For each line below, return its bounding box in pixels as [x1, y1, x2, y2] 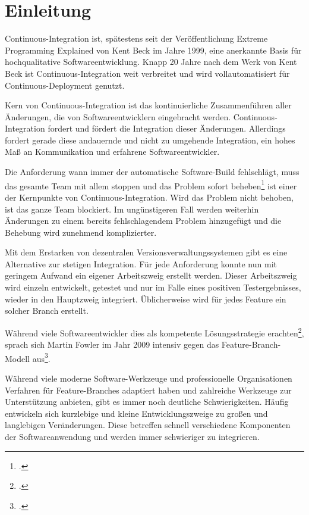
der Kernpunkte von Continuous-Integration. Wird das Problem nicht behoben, [5, 191, 294, 203]
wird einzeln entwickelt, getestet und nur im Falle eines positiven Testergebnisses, [5, 281, 301, 294]
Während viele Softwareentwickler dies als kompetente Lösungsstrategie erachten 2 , [5, 324, 304, 339]
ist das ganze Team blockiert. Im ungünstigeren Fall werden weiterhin [5, 202, 259, 215]
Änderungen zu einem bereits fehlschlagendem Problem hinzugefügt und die [5, 214, 282, 227]
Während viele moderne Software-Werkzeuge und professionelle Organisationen [5, 372, 292, 384]
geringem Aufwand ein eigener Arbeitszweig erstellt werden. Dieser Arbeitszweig [5, 269, 297, 282]
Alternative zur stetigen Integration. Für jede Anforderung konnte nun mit [5, 257, 277, 270]
